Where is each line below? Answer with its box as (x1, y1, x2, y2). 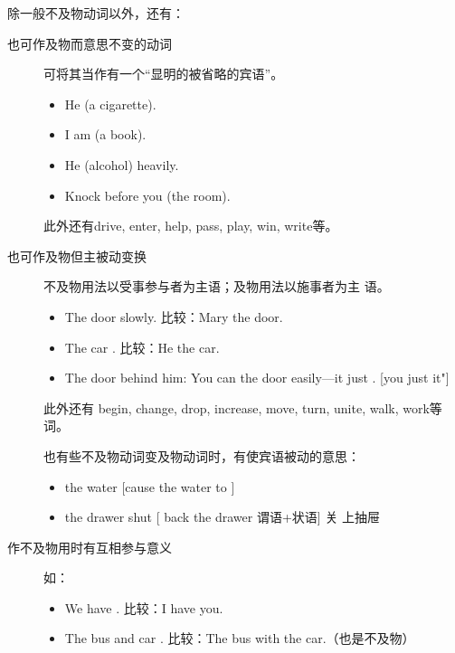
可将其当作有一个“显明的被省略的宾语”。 (43, 64, 284, 83)
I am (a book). (64, 125, 147, 144)
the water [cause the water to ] (64, 477, 235, 496)
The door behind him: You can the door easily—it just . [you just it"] (64, 368, 450, 387)
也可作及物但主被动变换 (7, 246, 147, 265)
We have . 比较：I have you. (64, 598, 223, 617)
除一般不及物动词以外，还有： (7, 4, 185, 22)
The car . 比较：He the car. (64, 337, 220, 356)
